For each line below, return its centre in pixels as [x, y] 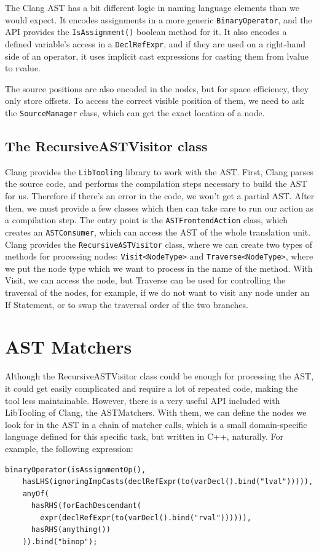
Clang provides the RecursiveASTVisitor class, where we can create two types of [159, 244]
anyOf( [36, 494]
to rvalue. [23, 68]
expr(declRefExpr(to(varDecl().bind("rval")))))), [146, 517]
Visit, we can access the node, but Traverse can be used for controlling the [145, 280]
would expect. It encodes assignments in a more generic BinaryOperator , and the [159, 19]
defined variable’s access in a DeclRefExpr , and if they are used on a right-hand [156, 43]
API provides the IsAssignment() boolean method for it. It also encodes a [146, 32]
